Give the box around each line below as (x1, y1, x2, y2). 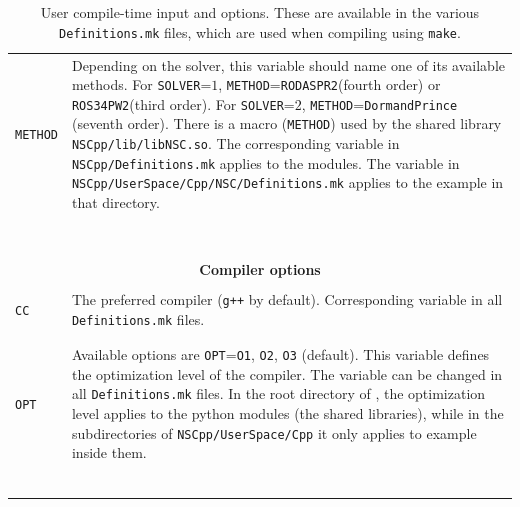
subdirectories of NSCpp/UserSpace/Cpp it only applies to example (71, 422, 477, 443)
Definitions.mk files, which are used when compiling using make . (59, 21, 461, 42)
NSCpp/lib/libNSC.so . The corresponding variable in (71, 133, 400, 154)
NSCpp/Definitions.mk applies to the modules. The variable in (71, 152, 460, 173)
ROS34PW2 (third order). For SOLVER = (71, 93, 295, 114)
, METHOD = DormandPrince (301, 93, 458, 114)
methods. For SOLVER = (71, 74, 212, 95)
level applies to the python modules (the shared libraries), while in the (71, 402, 504, 423)
